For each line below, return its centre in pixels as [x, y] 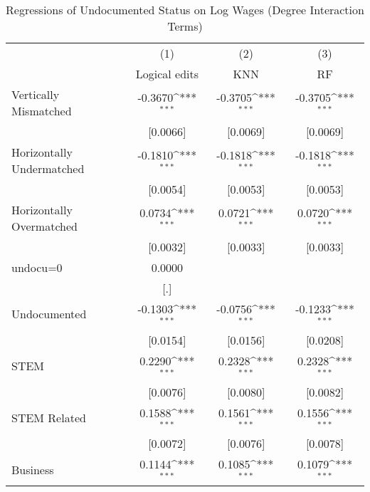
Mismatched [42, 111]
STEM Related [49, 417]
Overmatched [44, 226]
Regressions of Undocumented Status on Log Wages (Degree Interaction [185, 10]
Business [33, 469]
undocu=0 [37, 267]
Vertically [36, 94]
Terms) [185, 26]
